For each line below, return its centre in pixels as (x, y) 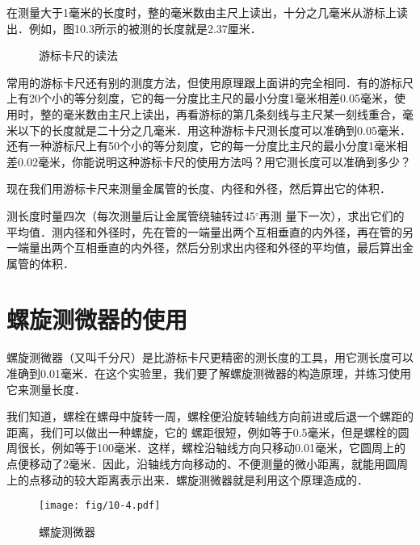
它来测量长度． (46, 389)
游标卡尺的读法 (78, 55)
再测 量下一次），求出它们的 (332, 215)
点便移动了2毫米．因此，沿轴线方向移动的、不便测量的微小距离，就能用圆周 (207, 463)
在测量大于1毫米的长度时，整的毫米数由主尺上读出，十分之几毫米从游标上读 (207, 12)
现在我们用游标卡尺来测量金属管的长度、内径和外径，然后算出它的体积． (199, 189)
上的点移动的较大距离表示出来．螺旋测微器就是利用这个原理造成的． (187, 479)
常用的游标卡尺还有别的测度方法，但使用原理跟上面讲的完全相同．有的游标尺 (210, 82)
